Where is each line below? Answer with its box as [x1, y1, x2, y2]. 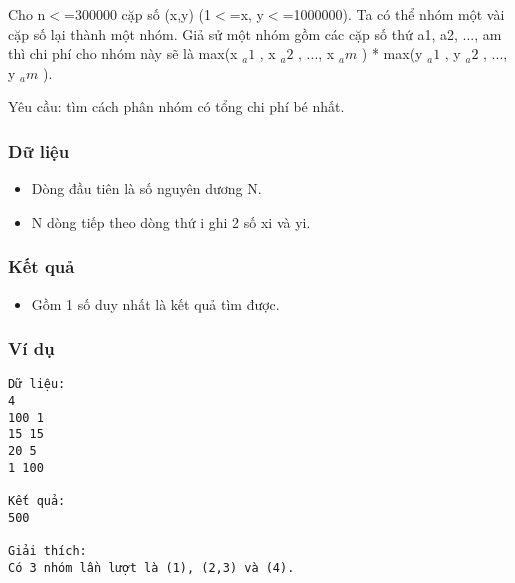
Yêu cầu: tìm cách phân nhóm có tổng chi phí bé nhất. [8, 96, 345, 117]
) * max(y [361, 43, 423, 64]
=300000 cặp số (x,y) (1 [64, 4, 212, 24]
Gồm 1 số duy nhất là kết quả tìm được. [31, 293, 280, 314]
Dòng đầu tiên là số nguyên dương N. [31, 178, 262, 199]
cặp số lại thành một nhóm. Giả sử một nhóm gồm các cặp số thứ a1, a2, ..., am [8, 23, 502, 44]
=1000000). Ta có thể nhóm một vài [282, 4, 505, 24]
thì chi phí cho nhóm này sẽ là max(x [8, 43, 238, 64]
